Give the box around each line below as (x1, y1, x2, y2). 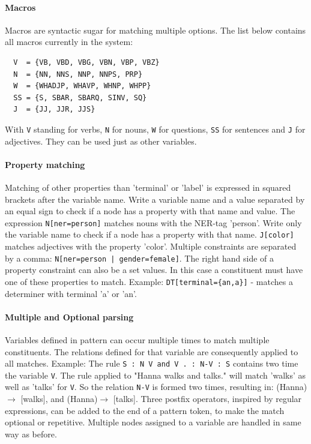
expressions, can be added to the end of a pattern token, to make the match (5, 404, 285, 416)
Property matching (5, 158, 85, 170)
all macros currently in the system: (5, 35, 133, 48)
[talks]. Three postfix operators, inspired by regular (113, 392, 302, 405)
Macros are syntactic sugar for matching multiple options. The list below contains (5, 23, 306, 36)
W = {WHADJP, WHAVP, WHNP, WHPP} (13, 82, 151, 91)
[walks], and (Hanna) (20, 392, 98, 405)
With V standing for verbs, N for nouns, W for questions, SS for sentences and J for (5, 122, 306, 135)
